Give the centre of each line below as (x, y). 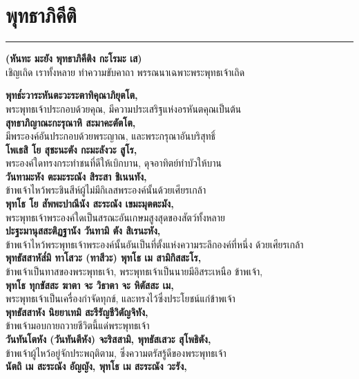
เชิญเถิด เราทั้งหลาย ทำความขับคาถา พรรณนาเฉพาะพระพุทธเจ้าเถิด (125, 72)
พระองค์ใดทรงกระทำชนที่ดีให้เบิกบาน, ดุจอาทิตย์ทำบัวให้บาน (114, 163)
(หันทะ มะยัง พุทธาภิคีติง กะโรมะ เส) (74, 58)
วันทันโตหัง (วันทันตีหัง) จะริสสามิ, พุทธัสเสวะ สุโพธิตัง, (108, 339)
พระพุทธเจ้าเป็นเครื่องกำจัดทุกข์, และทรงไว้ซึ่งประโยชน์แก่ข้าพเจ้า (120, 298)
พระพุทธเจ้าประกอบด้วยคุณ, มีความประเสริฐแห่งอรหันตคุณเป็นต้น (124, 108)
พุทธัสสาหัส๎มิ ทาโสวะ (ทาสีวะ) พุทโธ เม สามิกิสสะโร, (104, 258)
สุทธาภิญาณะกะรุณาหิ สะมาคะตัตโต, (71, 122)
